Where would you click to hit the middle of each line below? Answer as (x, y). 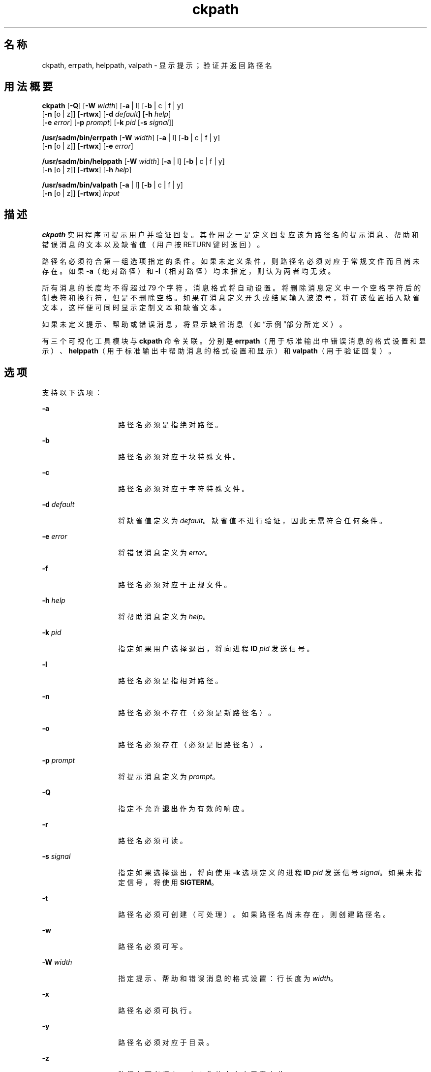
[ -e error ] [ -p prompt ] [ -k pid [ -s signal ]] (108, 123)
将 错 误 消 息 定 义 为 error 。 (165, 553)
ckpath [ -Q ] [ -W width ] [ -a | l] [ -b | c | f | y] (113, 106)
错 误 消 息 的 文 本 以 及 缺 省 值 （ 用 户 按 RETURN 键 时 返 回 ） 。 (153, 245)
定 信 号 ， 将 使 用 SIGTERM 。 (168, 883)
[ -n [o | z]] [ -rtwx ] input (81, 193)
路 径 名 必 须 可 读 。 (153, 841)
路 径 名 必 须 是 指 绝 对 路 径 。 (170, 425)
